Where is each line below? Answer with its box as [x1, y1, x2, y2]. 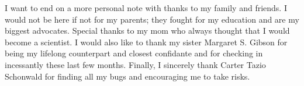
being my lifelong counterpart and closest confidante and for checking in [5, 47, 263, 59]
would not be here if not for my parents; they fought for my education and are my [5, 13, 299, 25]
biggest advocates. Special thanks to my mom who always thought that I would [5, 24, 290, 37]
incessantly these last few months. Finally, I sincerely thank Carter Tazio [5, 58, 266, 70]
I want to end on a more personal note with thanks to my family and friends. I [5, 2, 287, 13]
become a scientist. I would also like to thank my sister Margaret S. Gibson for [5, 35, 288, 48]
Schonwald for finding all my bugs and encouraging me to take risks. [5, 70, 250, 82]
